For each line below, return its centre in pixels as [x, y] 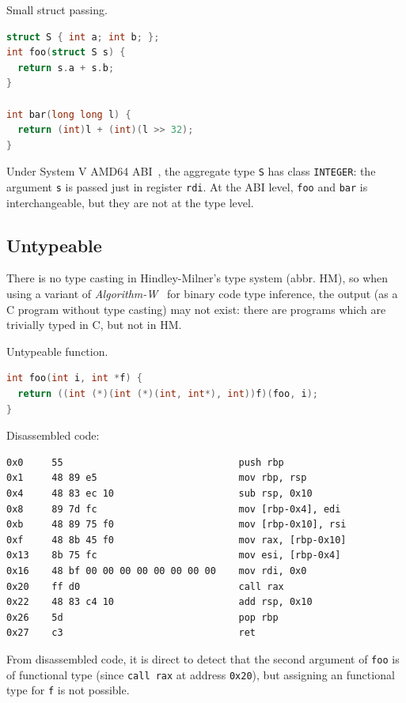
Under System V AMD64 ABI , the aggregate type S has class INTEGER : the [191, 171]
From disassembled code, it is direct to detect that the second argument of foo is [203, 658]
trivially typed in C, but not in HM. [94, 325]
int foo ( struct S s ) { [66, 53]
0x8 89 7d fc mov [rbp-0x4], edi [174, 509]
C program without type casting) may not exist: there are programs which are [196, 309]
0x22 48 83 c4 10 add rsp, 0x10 [159, 602]
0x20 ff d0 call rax [145, 586]
